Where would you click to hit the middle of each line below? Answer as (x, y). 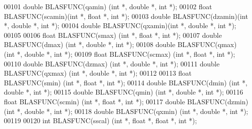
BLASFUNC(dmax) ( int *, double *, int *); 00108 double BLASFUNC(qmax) (120, 44)
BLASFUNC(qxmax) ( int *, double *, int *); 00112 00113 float (98, 73)
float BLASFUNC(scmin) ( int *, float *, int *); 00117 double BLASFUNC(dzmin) (126, 101)
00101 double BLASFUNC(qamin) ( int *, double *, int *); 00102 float (108, 6)
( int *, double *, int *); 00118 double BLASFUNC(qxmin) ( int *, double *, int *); (126, 111)
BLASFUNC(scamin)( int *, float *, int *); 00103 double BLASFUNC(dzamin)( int (126, 16)
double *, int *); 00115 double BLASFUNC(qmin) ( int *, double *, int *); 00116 (124, 92)
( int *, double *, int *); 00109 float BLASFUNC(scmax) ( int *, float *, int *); (120, 54)
